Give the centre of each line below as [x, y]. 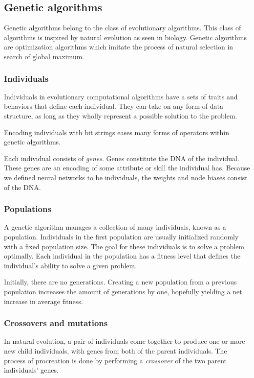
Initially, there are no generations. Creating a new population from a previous [120, 282]
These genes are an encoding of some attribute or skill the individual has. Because [127, 168]
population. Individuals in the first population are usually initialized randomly [121, 236]
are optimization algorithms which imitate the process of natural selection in [119, 47]
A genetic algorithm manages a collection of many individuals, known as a [115, 227]
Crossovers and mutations [56, 323]
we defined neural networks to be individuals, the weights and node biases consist [126, 177]
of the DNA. [22, 187]
